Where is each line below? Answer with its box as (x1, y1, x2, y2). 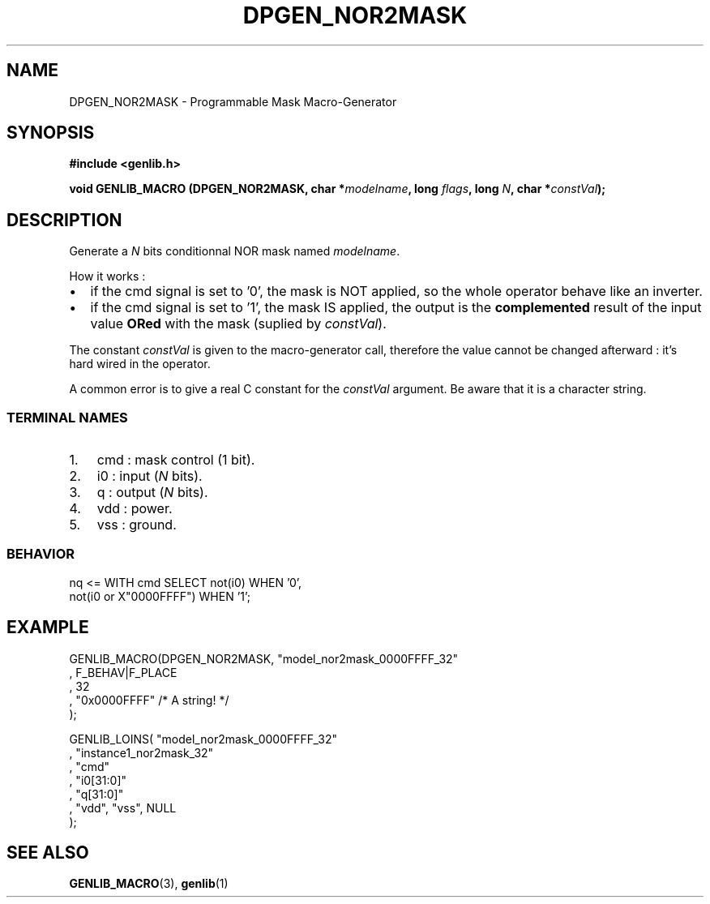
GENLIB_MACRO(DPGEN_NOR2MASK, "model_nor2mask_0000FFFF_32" (69, 651, 459, 666)
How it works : (69, 269, 146, 284)
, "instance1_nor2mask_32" (69, 745, 214, 760)
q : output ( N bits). (96, 484, 208, 501)
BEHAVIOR (6, 546, 75, 563)
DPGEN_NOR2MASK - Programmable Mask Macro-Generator (69, 94, 397, 109)
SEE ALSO (6, 842, 89, 863)
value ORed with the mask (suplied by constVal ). (90, 315, 387, 332)
